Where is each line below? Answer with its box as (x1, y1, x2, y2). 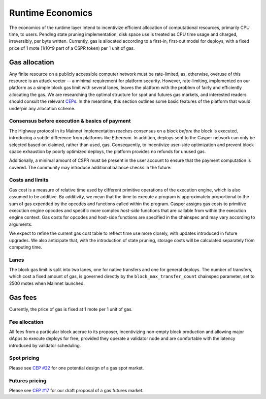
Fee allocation (9, 318, 44, 325)
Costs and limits (9, 177, 49, 184)
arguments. (9, 221, 33, 227)
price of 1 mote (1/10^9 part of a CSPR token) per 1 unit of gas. (9, 45, 135, 51)
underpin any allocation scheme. (9, 105, 76, 111)
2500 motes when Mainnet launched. (9, 280, 85, 286)
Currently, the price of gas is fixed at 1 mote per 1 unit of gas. (9, 306, 133, 312)
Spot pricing (9, 355, 39, 362)
